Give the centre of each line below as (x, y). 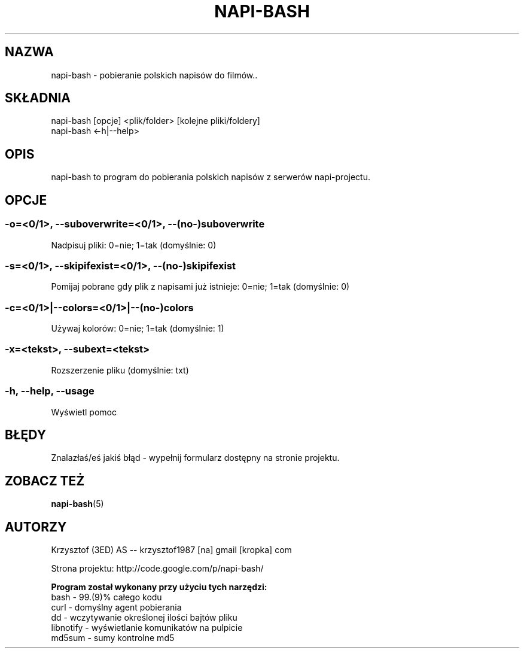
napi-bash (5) (77, 504)
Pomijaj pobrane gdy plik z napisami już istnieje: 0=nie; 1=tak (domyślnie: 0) (200, 287)
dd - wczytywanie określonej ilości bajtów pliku (144, 618)
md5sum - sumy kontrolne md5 (113, 638)
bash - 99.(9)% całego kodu (106, 597)
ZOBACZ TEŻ (45, 481)
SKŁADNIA (38, 98)
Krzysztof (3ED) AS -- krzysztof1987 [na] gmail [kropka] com (171, 550)
